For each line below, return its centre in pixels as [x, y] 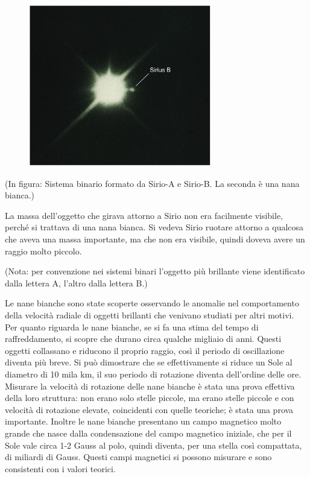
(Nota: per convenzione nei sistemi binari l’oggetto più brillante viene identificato [155, 271]
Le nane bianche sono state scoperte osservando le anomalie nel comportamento [152, 303]
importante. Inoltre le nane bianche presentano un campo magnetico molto [143, 421]
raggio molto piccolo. [43, 251]
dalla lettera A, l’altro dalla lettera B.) [76, 283]
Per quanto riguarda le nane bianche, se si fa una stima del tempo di [132, 327]
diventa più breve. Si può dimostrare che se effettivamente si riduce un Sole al [149, 362]
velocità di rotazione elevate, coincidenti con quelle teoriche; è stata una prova [149, 409]
